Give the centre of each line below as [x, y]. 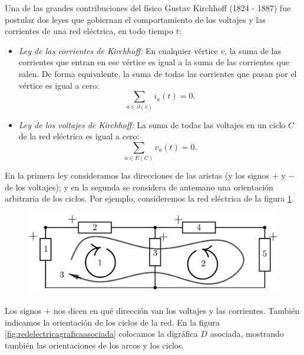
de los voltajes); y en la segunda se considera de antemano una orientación [139, 187]
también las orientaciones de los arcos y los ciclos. [95, 345]
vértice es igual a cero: [59, 85]
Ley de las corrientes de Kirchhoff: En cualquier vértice [118, 50]
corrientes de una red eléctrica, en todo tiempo [89, 31]
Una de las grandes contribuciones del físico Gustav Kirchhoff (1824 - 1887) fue [148, 8]
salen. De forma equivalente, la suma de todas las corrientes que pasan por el [158, 73]
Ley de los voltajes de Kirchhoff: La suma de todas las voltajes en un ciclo [152, 124]
